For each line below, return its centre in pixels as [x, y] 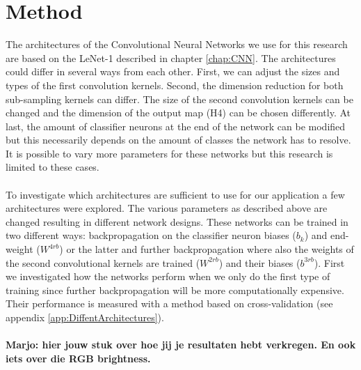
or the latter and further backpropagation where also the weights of [210, 249]
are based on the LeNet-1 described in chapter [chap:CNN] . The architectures [171, 57]
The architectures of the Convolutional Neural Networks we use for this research [177, 44]
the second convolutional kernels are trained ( [103, 262]
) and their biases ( [259, 262]
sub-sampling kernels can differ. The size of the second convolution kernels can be [179, 99]
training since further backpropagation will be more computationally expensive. [175, 290]
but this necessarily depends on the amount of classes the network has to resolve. [178, 140]
